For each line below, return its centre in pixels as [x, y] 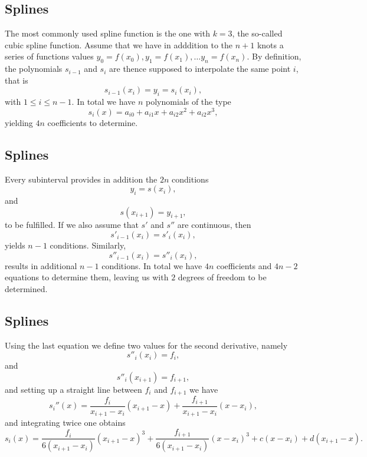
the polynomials [34, 69]
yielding [19, 122]
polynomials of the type [189, 102]
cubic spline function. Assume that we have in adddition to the [119, 44]
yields [15, 245]
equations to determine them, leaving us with [87, 277]
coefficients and [244, 265]
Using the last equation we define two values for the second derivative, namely [146, 345]
